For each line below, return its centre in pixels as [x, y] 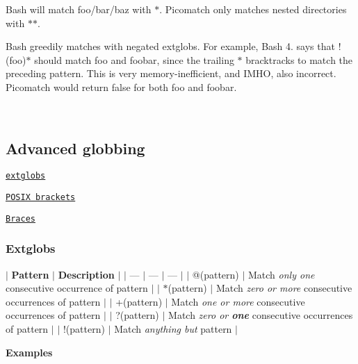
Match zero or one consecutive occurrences [261, 315]
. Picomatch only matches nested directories [253, 9]
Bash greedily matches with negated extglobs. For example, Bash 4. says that [170, 46]
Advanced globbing [75, 148]
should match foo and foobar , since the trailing [134, 59]
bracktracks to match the [299, 59]
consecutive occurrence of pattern [77, 288]
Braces [21, 218]
